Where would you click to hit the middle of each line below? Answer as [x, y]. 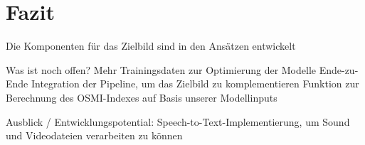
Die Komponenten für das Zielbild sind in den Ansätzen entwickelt [151, 46]
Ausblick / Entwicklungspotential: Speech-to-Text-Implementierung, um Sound [178, 121]
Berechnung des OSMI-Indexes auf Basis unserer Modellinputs [142, 97]
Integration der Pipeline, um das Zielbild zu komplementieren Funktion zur [195, 84]
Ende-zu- [339, 69]
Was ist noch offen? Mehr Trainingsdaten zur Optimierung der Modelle [161, 69]
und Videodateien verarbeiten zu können [94, 135]
